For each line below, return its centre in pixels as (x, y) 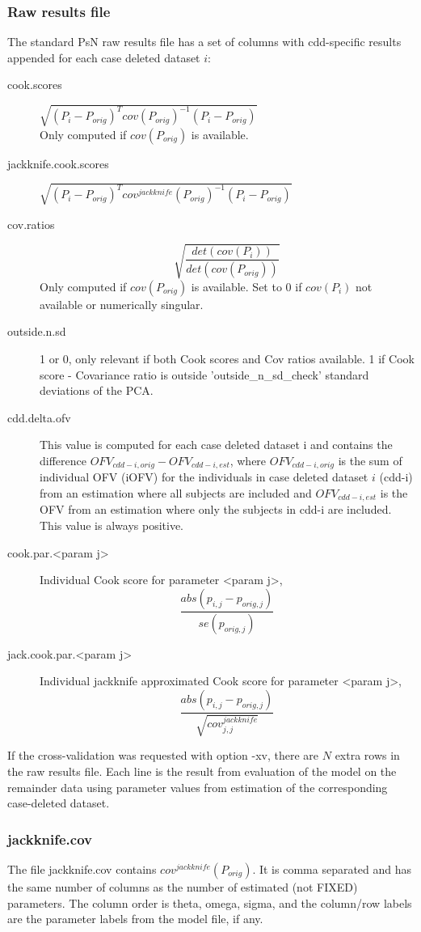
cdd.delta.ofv (39, 417)
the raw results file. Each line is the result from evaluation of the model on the (202, 771)
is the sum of (370, 460)
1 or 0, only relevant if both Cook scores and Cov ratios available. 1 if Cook (227, 359)
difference (63, 460)
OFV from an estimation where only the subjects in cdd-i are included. (216, 509)
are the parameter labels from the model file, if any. (135, 919)
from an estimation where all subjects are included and (176, 493)
